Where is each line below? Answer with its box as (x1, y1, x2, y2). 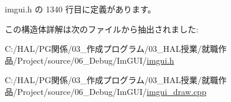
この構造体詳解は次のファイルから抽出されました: (5, 22, 198, 35)
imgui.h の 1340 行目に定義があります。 (5, 3, 156, 15)
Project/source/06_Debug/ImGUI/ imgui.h (17, 54, 174, 66)
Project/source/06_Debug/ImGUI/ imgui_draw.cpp (17, 85, 207, 97)
